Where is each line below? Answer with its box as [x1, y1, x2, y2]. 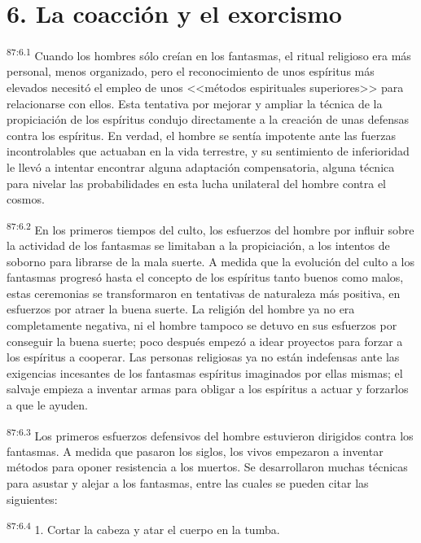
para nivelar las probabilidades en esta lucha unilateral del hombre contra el [7, 174, 386, 191]
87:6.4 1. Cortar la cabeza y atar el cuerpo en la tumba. [7, 519, 280, 537]
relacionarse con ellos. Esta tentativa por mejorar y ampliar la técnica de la [7, 94, 383, 112]
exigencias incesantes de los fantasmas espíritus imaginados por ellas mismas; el [7, 364, 403, 381]
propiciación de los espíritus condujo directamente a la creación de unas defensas [7, 111, 410, 128]
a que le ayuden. [7, 396, 88, 413]
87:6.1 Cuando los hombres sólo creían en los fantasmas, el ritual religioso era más [7, 45, 411, 63]
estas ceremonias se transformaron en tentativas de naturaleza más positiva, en [7, 284, 401, 301]
